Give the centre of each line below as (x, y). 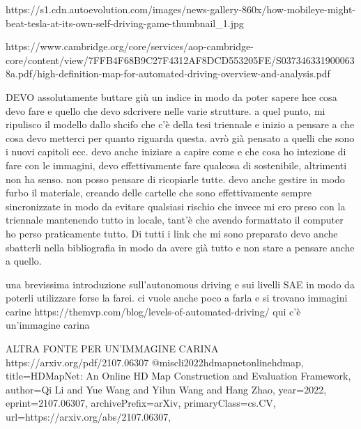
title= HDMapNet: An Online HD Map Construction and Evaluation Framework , (178, 376)
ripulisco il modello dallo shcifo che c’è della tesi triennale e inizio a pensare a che (180, 124)
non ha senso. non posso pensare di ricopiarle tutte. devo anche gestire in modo (175, 179)
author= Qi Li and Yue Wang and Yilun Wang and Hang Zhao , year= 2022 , (166, 389)
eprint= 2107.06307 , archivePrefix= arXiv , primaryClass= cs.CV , (141, 403)
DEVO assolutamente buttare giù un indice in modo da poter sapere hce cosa (171, 96)
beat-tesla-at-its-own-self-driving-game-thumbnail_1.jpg (125, 23)
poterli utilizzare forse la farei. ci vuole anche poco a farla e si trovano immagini (177, 298)
